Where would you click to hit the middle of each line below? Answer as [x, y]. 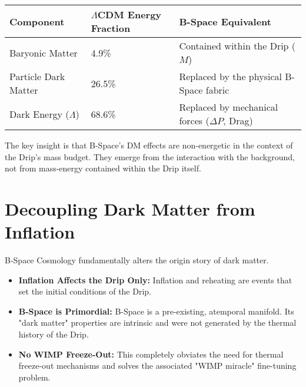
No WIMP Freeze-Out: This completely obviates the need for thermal [151, 354]
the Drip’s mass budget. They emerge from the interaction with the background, [150, 156]
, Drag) [238, 120]
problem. [34, 377]
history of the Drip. [54, 334]
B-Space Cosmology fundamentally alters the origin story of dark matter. [137, 260]
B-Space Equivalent [225, 21]
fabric [217, 90]
